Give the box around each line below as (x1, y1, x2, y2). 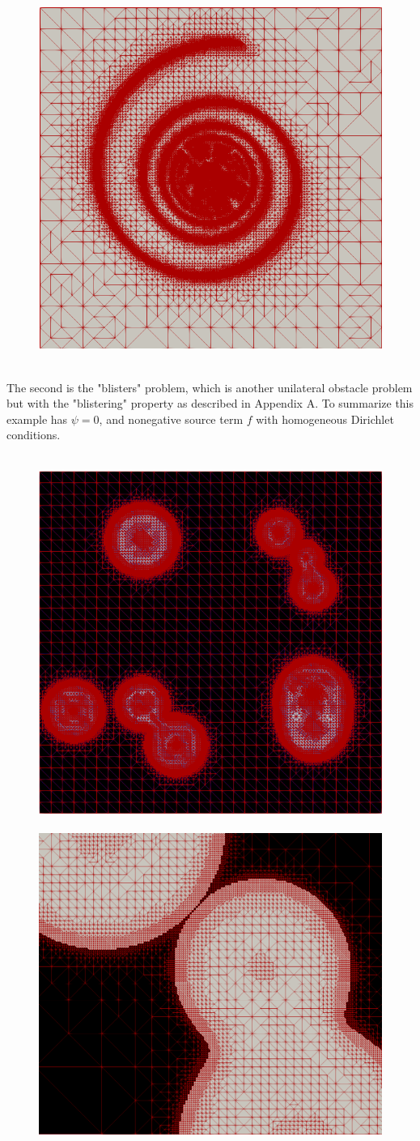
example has (6, 410, 68, 427)
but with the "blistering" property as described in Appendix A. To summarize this (6, 395, 414, 412)
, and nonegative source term (99, 410, 244, 427)
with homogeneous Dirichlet (256, 410, 394, 427)
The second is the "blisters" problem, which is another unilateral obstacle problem (6, 378, 413, 395)
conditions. (6, 426, 61, 443)
